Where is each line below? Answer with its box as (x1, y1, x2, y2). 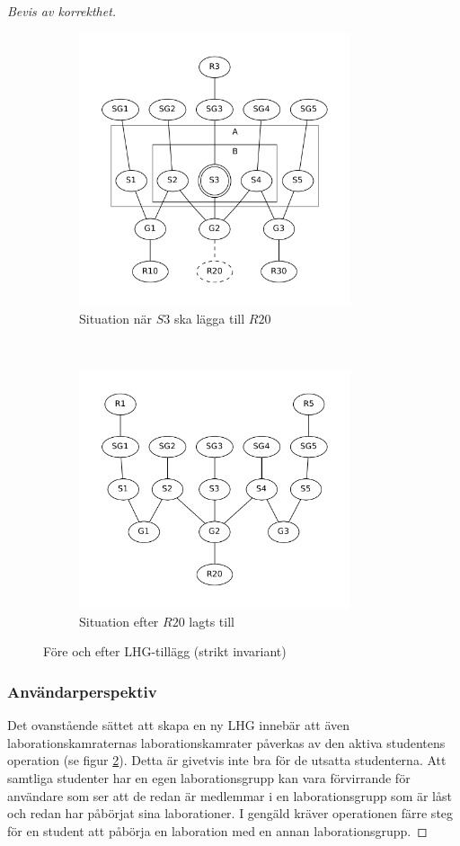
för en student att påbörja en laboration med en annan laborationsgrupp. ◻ (7, 821, 428, 840)
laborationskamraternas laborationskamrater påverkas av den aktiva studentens (7, 733, 446, 752)
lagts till (189, 611, 234, 630)
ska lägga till (173, 308, 245, 327)
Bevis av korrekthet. (7, 2, 117, 20)
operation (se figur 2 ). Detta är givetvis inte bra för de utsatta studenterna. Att (7, 751, 447, 770)
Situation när (79, 308, 152, 327)
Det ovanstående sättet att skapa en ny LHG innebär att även (7, 716, 350, 735)
